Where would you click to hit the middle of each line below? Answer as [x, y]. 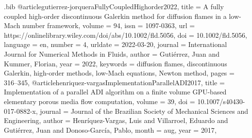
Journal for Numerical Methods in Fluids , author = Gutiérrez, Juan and [112, 54]
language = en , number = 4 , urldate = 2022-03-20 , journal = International [116, 44]
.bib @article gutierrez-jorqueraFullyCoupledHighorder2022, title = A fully [114, 6]
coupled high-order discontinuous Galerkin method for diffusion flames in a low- [123, 16]
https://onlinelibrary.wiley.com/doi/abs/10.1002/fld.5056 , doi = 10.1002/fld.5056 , [126, 35]
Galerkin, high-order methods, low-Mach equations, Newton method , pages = [119, 73]
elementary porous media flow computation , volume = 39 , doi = [100, 101]
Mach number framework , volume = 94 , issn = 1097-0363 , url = [100, 25]
